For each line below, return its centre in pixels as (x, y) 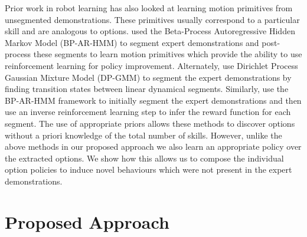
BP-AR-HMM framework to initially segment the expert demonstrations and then (153, 100)
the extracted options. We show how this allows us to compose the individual (144, 158)
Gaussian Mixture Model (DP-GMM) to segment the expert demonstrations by (148, 77)
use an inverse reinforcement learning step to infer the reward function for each (148, 112)
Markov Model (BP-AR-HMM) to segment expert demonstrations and (132, 42)
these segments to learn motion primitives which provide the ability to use (168, 54)
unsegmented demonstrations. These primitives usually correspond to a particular (152, 19)
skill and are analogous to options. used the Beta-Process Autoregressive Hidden (150, 31)
